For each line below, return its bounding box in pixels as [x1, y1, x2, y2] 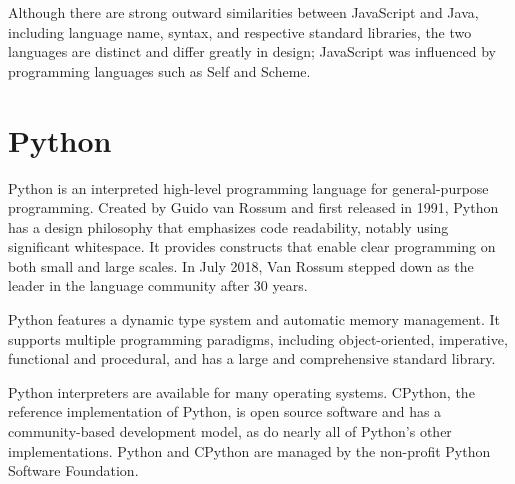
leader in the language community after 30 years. [8, 275, 308, 296]
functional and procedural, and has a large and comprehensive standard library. [8, 348, 496, 369]
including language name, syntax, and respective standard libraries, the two [8, 21, 472, 42]
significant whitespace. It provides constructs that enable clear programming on [8, 236, 496, 257]
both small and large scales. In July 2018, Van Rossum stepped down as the [8, 255, 474, 276]
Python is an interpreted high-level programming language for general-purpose [8, 177, 489, 198]
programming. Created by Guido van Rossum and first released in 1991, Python [8, 197, 499, 218]
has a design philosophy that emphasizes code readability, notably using [8, 216, 449, 237]
